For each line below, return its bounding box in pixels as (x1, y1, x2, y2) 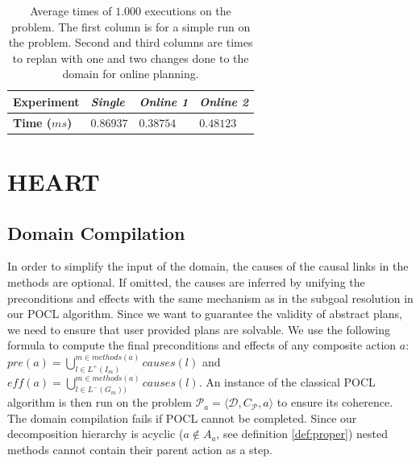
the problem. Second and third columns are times (8, 34, 253, 51)
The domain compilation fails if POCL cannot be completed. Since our (7, 409, 357, 426)
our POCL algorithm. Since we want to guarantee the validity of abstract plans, (7, 305, 402, 322)
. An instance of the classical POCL (198, 374, 376, 391)
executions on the (144, 2, 231, 19)
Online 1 (139, 93, 189, 110)
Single (90, 93, 125, 110)
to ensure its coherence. (277, 394, 393, 411)
